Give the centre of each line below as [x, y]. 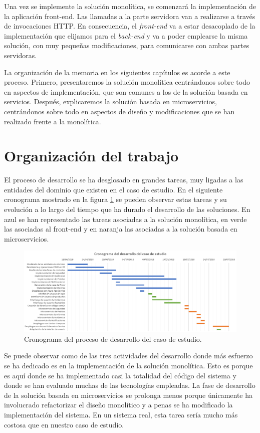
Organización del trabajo [91, 156]
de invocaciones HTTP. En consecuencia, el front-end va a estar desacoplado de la [130, 26]
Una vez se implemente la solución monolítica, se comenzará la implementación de [130, 6]
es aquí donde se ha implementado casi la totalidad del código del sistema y [120, 375]
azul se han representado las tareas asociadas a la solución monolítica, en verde [125, 219]
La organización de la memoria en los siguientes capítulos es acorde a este [117, 72]
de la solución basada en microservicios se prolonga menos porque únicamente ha [128, 395]
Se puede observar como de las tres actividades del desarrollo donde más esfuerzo [128, 356]
